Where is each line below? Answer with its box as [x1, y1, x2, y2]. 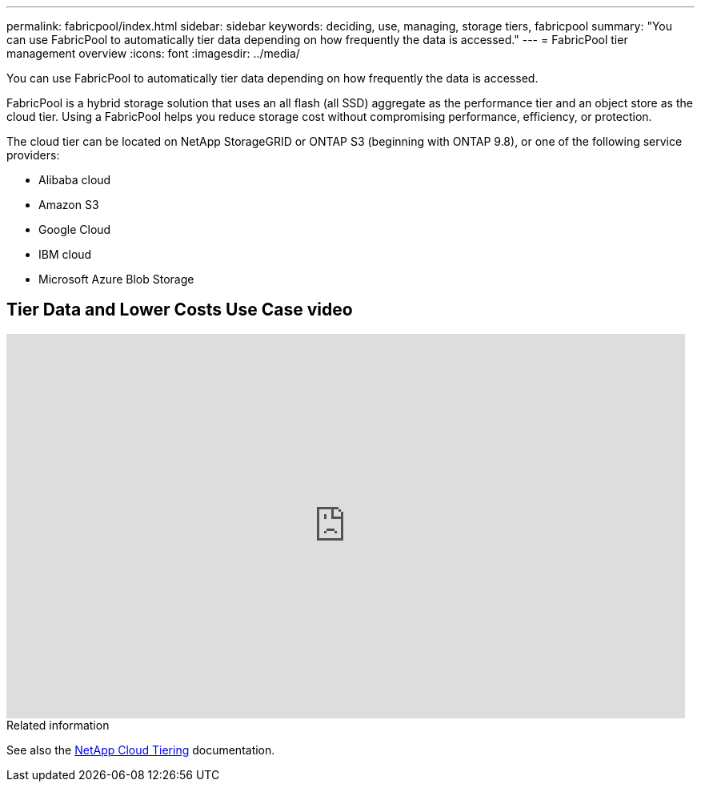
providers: [6, 148, 60, 162]
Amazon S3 [38, 198, 99, 211]
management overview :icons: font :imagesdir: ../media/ [6, 46, 300, 60]
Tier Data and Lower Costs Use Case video [6, 300, 353, 320]
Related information [6, 718, 110, 732]
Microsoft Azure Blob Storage [38, 272, 194, 286]
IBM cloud [38, 247, 92, 261]
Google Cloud [38, 223, 111, 236]
